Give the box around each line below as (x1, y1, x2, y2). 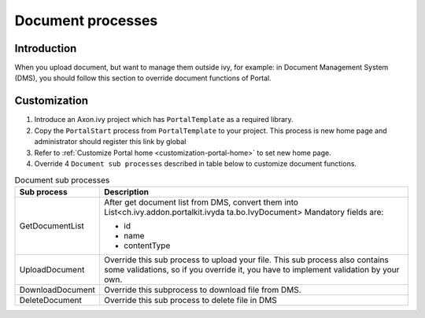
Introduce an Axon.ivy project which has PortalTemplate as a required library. (34, 115, 294, 124)
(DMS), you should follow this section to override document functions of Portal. (14, 73, 272, 83)
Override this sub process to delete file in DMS (103, 294, 277, 305)
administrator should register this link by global (34, 137, 187, 146)
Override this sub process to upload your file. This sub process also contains (103, 254, 389, 265)
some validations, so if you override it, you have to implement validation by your (103, 264, 400, 275)
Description (103, 186, 150, 197)
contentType (123, 240, 171, 251)
